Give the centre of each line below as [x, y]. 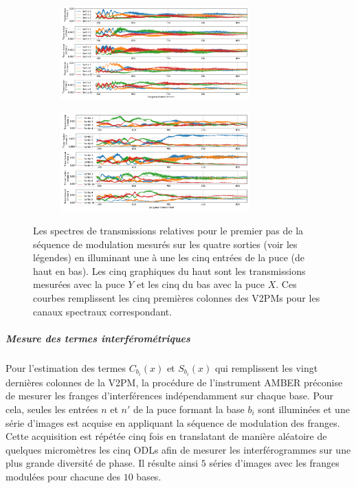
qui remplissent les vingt [266, 367]
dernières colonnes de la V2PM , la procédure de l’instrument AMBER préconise [174, 382]
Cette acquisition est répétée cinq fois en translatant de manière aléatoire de [166, 436]
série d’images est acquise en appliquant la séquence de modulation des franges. [173, 422]
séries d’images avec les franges [274, 463]
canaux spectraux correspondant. [103, 311]
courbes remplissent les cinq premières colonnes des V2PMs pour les [177, 297]
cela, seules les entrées [52, 409]
